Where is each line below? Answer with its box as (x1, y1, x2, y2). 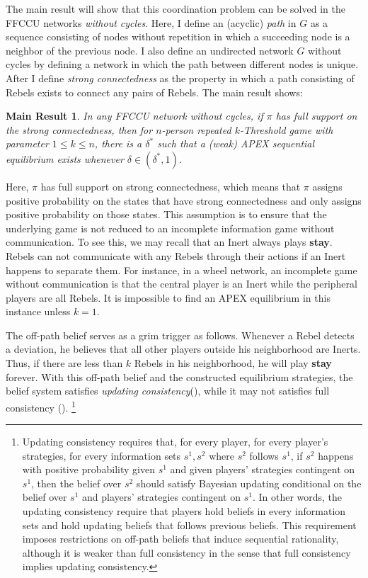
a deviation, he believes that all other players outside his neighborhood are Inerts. (6, 341, 361, 356)
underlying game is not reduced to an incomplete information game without (6, 220, 335, 235)
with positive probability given (22, 462, 156, 477)
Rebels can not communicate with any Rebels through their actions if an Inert (6, 248, 346, 263)
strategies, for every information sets (22, 448, 181, 463)
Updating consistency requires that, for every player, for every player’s (22, 434, 328, 449)
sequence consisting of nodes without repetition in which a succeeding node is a (6, 29, 350, 44)
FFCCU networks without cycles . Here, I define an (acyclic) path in (6, 15, 297, 30)
